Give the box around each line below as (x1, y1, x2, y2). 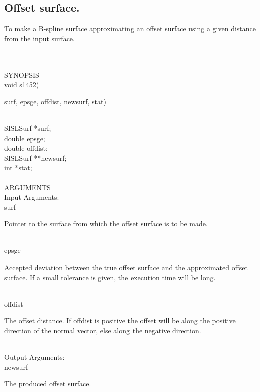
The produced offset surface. (4, 378, 91, 389)
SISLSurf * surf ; (4, 122, 51, 133)
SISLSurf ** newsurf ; (4, 152, 67, 163)
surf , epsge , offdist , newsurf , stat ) (4, 96, 106, 106)
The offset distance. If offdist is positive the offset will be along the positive (4, 315, 236, 326)
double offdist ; (4, 143, 48, 153)
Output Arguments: (4, 352, 65, 362)
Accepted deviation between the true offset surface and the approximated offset (4, 262, 248, 273)
